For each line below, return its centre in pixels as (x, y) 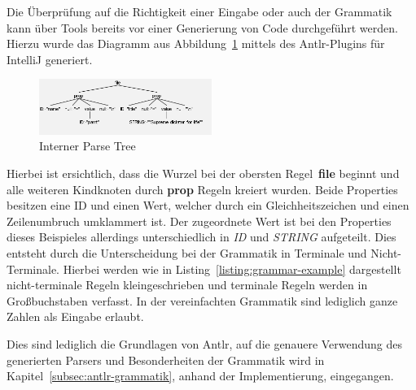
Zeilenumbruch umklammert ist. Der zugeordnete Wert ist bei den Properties (199, 221)
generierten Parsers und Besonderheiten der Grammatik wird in (166, 360)
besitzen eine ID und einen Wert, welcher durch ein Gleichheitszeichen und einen (208, 205)
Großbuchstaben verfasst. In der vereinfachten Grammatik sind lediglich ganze (202, 300)
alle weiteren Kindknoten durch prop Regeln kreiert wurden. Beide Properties (202, 189)
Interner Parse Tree (88, 146)
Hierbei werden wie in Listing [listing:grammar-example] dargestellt (232, 269)
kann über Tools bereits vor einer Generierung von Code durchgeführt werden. (202, 27)
